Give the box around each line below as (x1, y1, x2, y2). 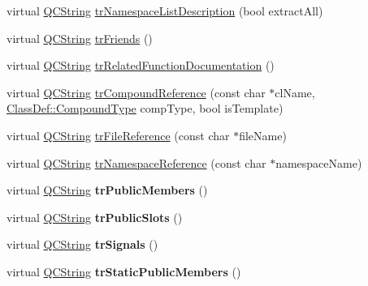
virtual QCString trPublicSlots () (6, 208, 183, 225)
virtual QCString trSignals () (6, 236, 158, 253)
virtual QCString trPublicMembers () (6, 181, 208, 198)
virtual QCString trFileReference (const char (6, 126, 230, 143)
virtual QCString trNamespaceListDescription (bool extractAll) (6, 2, 323, 19)
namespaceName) (275, 154, 362, 171)
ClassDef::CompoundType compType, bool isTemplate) (6, 100, 284, 117)
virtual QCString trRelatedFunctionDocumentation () (6, 57, 275, 74)
